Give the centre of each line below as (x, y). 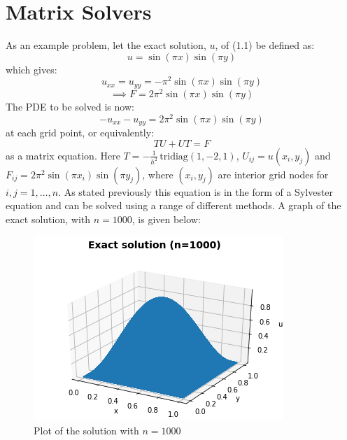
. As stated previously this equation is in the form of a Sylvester (196, 191)
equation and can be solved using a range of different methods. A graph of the (173, 205)
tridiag (174, 156)
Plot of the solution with (86, 431)
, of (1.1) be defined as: (265, 45)
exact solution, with (48, 219)
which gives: (31, 69)
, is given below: (166, 219)
